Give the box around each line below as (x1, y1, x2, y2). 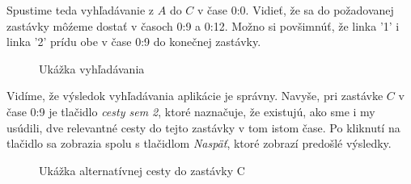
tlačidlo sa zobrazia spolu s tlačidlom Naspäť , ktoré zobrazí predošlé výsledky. (6, 135, 392, 152)
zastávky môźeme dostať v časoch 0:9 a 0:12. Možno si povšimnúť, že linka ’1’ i (6, 17, 400, 34)
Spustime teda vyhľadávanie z (6, 2, 155, 18)
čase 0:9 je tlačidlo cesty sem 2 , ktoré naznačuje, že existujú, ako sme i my (6, 102, 375, 119)
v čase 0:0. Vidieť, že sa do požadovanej (197, 2, 394, 18)
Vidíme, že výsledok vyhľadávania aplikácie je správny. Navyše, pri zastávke (6, 87, 383, 104)
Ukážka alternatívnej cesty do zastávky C (39, 161, 245, 178)
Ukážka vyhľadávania (39, 60, 145, 77)
